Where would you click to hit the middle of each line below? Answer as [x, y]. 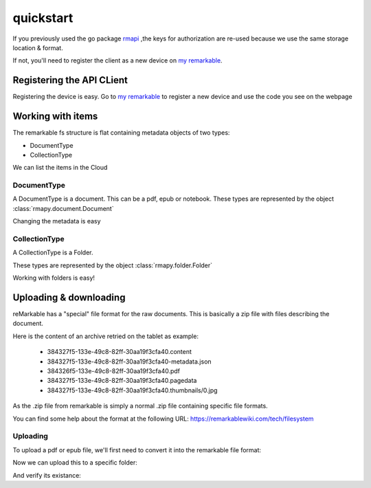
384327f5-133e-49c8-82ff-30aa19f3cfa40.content [120, 352]
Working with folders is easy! [54, 278]
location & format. [38, 47]
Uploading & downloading [69, 297]
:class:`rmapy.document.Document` [63, 208]
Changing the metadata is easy [57, 221]
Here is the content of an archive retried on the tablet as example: [106, 336]
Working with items [55, 117]
